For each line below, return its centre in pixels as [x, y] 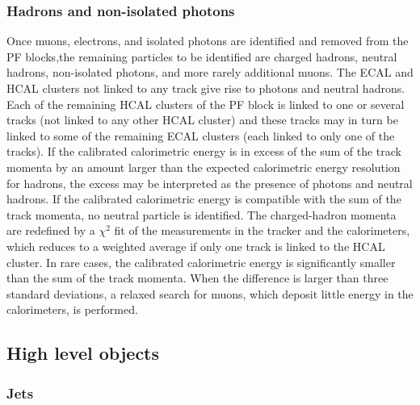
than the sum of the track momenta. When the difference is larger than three [197, 278]
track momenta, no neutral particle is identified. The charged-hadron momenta [202, 214]
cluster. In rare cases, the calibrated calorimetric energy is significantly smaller [201, 262]
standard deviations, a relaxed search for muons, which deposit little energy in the [210, 293]
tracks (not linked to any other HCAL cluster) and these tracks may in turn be [202, 120]
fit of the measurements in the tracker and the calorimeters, [262, 230]
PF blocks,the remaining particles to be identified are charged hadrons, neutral [202, 56]
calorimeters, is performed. [72, 309]
